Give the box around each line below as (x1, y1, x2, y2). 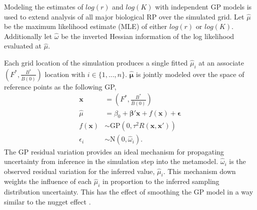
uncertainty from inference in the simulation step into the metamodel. (4, 156, 218, 166)
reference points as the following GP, (4, 81, 116, 91)
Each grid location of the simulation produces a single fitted (4, 57, 188, 67)
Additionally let (4, 30, 52, 41)
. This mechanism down (163, 165, 236, 176)
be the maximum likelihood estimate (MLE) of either (4, 21, 167, 31)
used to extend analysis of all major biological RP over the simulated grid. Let (4, 11, 244, 21)
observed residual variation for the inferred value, (4, 165, 155, 176)
